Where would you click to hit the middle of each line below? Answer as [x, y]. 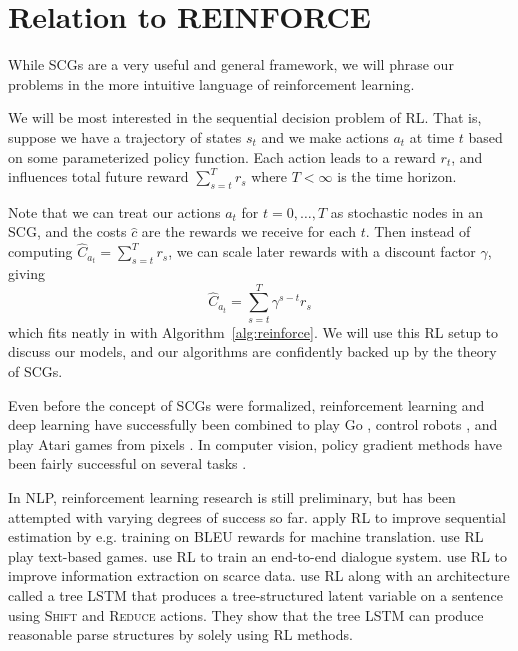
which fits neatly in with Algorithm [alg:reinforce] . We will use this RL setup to [253, 331]
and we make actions [325, 136]
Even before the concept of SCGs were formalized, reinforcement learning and [246, 404]
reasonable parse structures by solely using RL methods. [180, 634]
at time [432, 136]
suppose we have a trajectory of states [125, 136]
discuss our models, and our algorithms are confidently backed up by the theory [252, 351]
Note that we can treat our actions [114, 211]
